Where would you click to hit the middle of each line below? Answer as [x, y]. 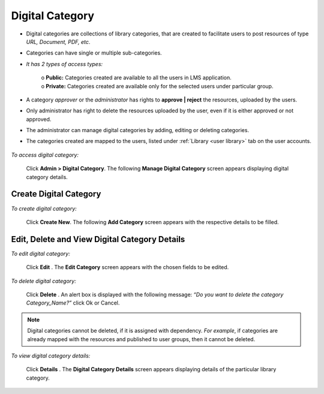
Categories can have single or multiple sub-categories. [94, 53]
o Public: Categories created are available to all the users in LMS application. [136, 77]
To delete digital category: [43, 281]
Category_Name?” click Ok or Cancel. [73, 303]
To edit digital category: [40, 253]
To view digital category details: [51, 356]
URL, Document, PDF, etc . [58, 41]
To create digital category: [44, 208]
